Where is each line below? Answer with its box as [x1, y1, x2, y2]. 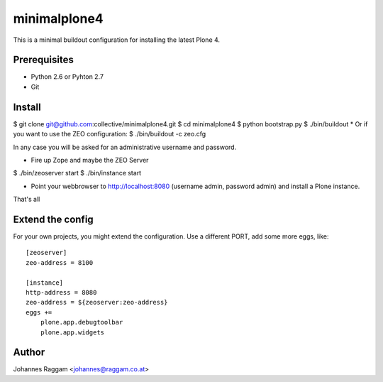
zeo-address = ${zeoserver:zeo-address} [26, 298, 168, 307]
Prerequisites [13, 54, 74, 66]
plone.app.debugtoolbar [40, 318, 123, 327]
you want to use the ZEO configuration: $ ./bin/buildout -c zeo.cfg [13, 130, 206, 138]
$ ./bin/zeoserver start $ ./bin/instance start [13, 169, 142, 178]
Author [13, 346, 45, 359]
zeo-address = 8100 [26, 258, 94, 266]
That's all [13, 195, 40, 204]
